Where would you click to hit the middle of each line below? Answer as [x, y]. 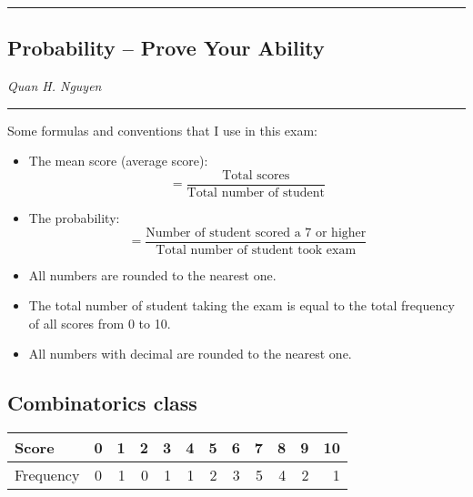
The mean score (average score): [118, 161]
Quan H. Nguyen [55, 86]
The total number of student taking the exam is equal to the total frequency [242, 305]
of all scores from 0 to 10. [100, 323]
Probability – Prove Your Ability [166, 48]
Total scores [256, 175]
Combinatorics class [102, 403]
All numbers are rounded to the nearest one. [152, 274]
